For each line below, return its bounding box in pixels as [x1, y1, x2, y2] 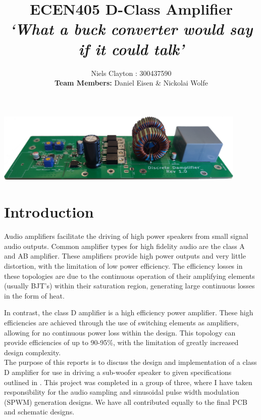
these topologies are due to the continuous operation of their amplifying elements [4, 270, 255, 281]
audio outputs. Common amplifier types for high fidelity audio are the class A [4, 240, 245, 251]
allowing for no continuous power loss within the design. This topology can [4, 327, 236, 338]
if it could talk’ [78, 38, 184, 59]
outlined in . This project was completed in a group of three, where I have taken [4, 376, 252, 387]
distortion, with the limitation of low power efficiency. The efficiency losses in [4, 260, 243, 271]
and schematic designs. [4, 406, 75, 417]
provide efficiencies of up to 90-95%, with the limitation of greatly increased [4, 337, 239, 348]
